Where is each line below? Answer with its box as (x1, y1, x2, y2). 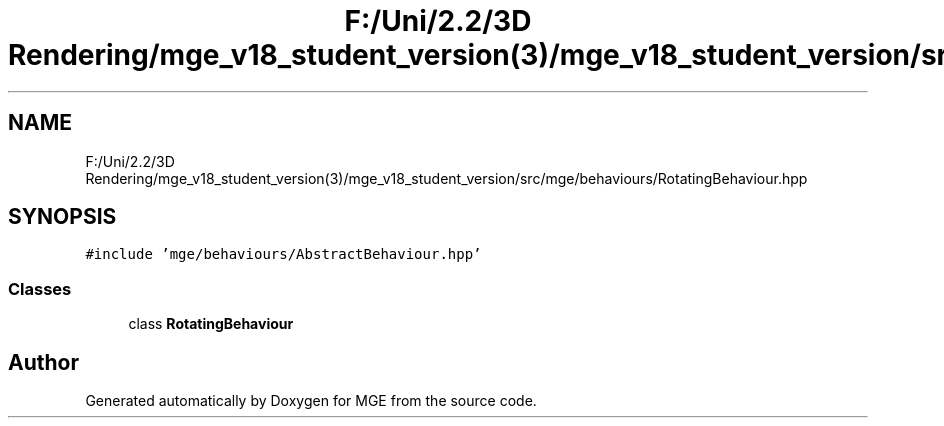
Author (8, 349, 79, 375)
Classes (8, 278, 72, 299)
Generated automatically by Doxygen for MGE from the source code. (85, 392, 537, 410)
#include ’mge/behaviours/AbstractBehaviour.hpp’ (85, 246, 482, 263)
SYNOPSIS (8, 204, 117, 230)
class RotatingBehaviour (128, 315, 294, 333)
